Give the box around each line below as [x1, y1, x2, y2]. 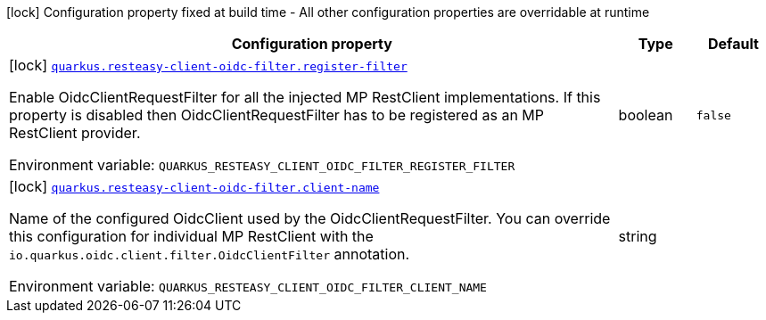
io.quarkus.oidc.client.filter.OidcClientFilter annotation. [9, 245, 410, 263]
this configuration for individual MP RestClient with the [9, 227, 374, 245]
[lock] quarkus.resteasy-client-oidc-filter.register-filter [9, 56, 408, 74]
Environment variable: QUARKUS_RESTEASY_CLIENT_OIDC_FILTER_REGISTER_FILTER [9, 156, 515, 174]
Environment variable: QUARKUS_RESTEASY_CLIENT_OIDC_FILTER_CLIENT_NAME [9, 277, 487, 295]
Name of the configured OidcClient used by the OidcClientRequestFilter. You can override [9, 209, 611, 227]
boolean [618, 106, 673, 124]
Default [707, 35, 759, 53]
